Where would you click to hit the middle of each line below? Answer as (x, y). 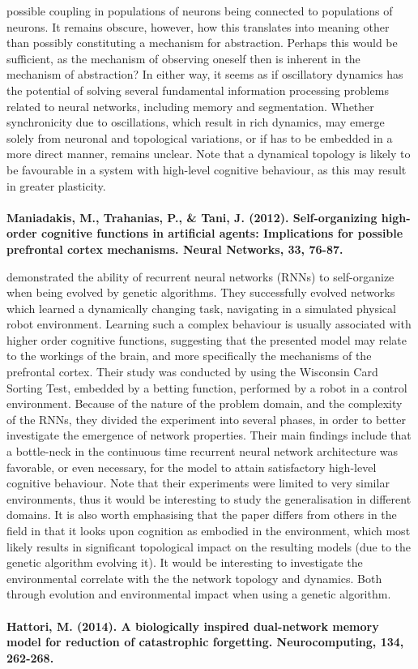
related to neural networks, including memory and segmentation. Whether (190, 106)
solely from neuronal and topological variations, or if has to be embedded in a (200, 137)
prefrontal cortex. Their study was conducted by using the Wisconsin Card (192, 372)
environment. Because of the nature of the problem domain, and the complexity (205, 403)
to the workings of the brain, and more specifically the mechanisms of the (189, 356)
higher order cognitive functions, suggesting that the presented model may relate (207, 339)
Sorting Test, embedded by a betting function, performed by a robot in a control (207, 387)
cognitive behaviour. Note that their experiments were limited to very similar (198, 483)
